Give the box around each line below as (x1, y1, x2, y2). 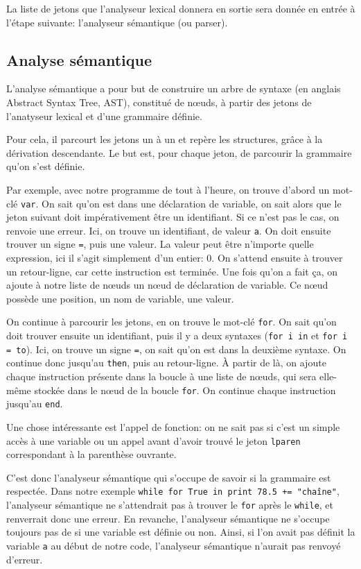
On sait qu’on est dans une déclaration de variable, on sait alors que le (42, 196, 342, 210)
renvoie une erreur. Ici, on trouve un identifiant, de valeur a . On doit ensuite (6, 223, 331, 237)
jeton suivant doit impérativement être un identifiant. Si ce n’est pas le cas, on (6, 210, 340, 224)
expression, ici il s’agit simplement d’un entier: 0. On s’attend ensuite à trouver (6, 250, 343, 265)
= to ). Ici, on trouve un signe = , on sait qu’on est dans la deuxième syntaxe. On (6, 341, 346, 356)
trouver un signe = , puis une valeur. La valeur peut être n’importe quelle (6, 237, 314, 251)
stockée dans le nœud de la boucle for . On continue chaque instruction (34, 382, 336, 397)
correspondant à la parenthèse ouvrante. (6, 447, 177, 461)
